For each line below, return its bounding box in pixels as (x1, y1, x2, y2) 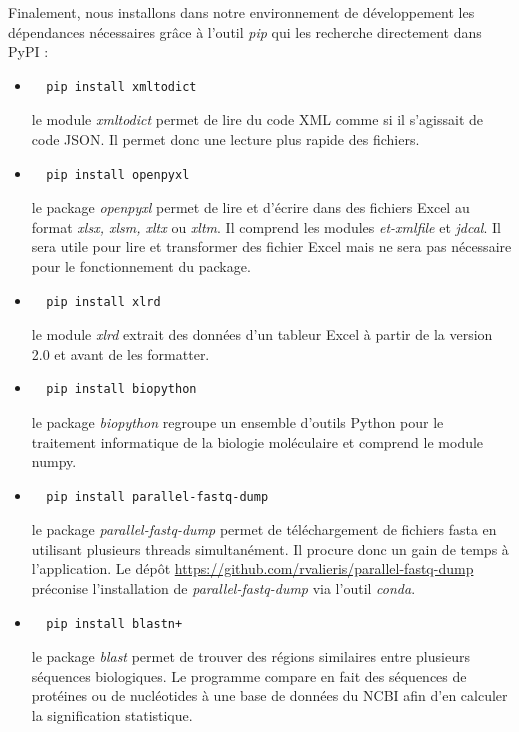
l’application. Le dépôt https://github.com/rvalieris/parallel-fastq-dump (31, 558, 474, 579)
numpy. (31, 451, 77, 472)
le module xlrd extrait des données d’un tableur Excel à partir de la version (31, 324, 493, 345)
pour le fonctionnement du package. (31, 255, 251, 276)
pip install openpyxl (46, 167, 190, 182)
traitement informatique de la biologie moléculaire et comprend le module (31, 431, 484, 452)
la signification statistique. (31, 705, 193, 726)
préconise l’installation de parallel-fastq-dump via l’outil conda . (31, 578, 416, 599)
